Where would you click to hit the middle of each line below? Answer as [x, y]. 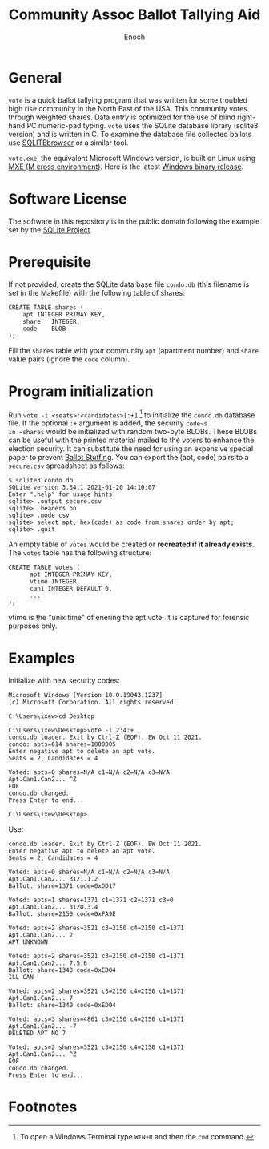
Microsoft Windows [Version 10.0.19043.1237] [85, 695]
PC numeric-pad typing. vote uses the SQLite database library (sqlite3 [143, 125]
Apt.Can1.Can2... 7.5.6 [48, 963]
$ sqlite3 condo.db [41, 481]
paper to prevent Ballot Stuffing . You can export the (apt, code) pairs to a [128, 458]
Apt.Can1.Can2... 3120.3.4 [53, 907]
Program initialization [81, 391]
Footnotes [43, 1107]
